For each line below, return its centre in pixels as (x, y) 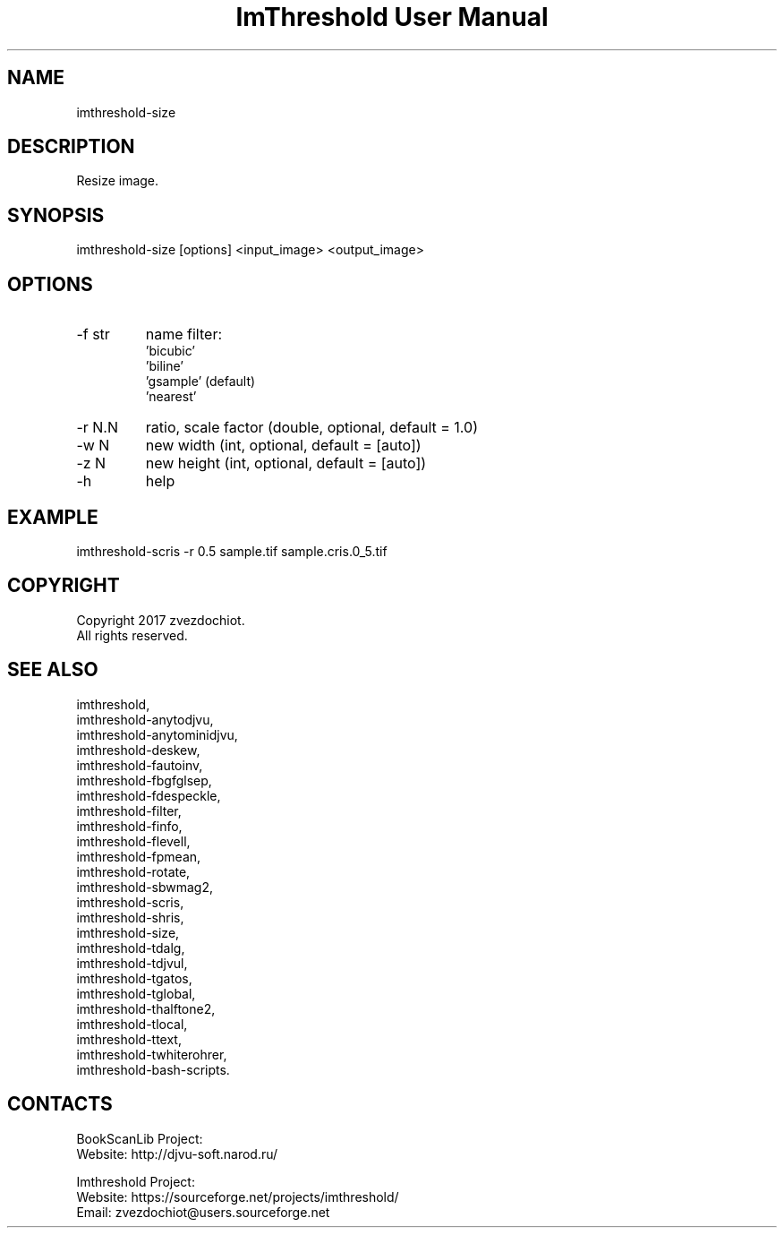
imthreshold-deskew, (138, 750)
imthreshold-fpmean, (139, 856)
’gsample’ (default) (200, 382)
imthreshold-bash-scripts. (153, 1069)
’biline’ (164, 366)
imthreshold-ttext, (129, 1039)
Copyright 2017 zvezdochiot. (161, 620)
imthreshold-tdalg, (131, 948)
